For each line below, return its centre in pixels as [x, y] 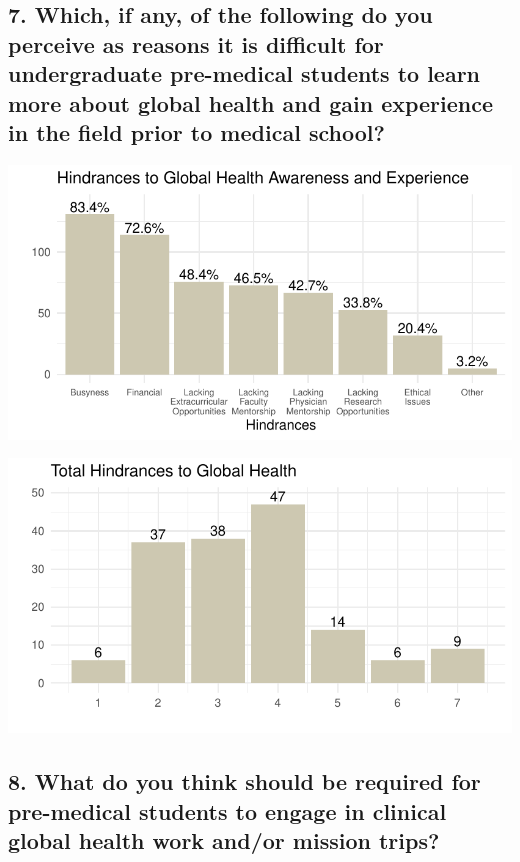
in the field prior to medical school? [196, 131]
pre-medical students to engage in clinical [227, 810]
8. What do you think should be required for [244, 781]
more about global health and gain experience [251, 102]
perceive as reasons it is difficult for [196, 43]
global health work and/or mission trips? [224, 839]
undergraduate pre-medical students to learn [244, 73]
